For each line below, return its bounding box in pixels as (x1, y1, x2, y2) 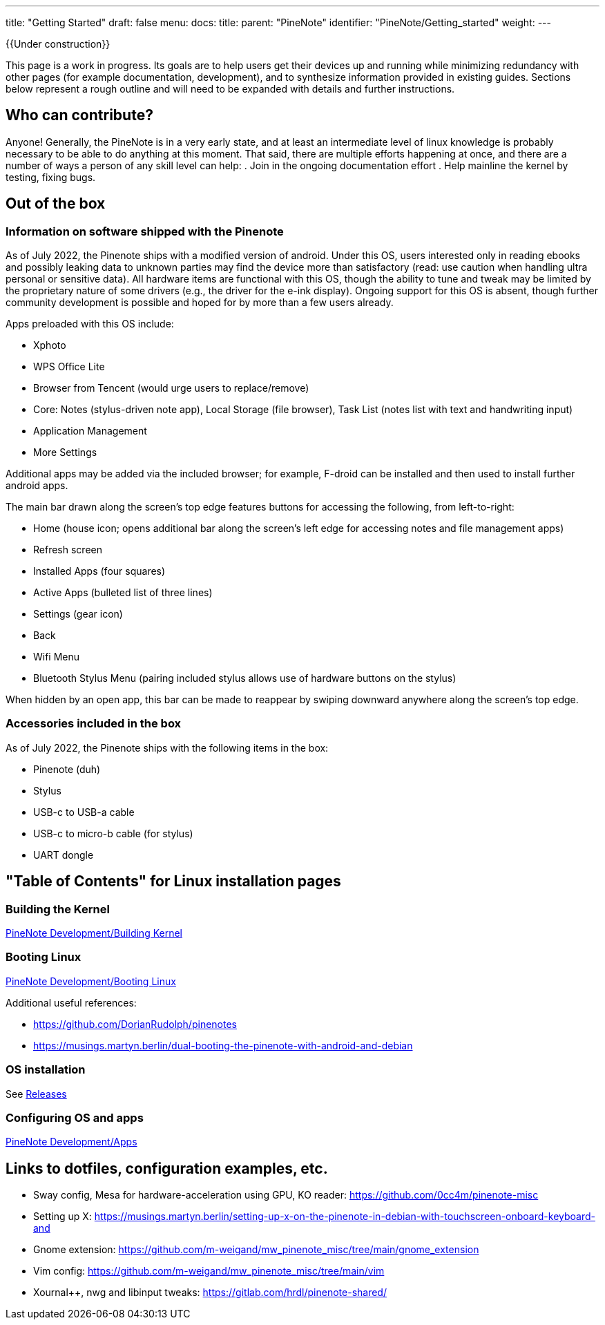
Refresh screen (33, 544, 102, 556)
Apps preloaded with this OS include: (6, 318, 174, 330)
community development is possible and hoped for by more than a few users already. (6, 296, 394, 309)
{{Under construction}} (6, 38, 111, 50)
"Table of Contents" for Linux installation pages (6, 873, 341, 890)
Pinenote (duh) (33, 763, 101, 775)
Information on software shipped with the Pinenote (6, 224, 284, 238)
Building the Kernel (6, 902, 110, 916)
